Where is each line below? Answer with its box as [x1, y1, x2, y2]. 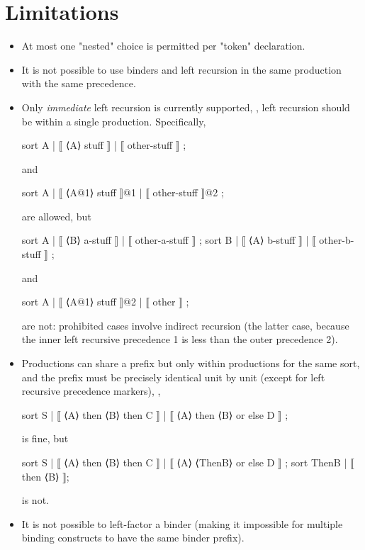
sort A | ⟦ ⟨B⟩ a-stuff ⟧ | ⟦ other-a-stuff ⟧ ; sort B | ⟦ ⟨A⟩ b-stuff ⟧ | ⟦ [21, 232, 316, 247]
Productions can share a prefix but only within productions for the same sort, [21, 356, 360, 371]
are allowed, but [21, 208, 91, 223]
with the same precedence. [21, 76, 136, 91]
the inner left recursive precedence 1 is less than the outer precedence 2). [21, 332, 338, 347]
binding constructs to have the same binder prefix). [21, 530, 245, 545]
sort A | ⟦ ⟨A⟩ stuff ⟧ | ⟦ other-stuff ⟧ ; [21, 137, 186, 152]
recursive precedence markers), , [21, 383, 161, 398]
